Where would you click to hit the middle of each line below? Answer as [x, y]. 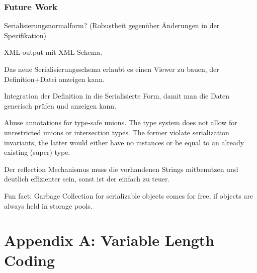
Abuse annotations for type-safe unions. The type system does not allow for [121, 122]
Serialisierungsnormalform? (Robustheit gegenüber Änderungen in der [112, 25]
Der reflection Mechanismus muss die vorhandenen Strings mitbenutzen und [121, 169]
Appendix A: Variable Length [109, 240]
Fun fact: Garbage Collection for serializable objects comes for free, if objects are [129, 195]
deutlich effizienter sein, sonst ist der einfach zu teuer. [87, 179]
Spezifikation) [25, 35]
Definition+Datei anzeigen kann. [54, 79]
